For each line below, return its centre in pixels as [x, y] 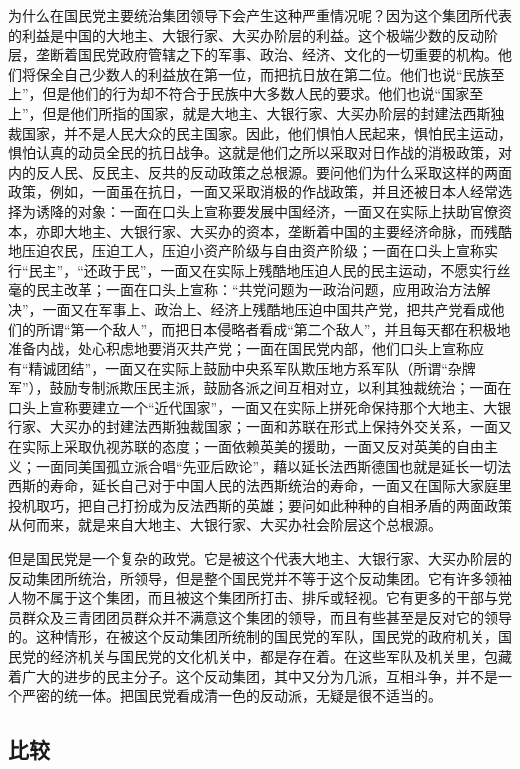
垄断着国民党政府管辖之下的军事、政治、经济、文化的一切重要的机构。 [266, 54]
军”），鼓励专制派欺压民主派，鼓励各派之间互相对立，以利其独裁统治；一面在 [260, 387]
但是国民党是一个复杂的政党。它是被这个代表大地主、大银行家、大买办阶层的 [260, 558]
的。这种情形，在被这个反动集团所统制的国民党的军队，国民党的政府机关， [253, 636]
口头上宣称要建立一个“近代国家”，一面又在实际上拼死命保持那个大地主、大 [253, 406]
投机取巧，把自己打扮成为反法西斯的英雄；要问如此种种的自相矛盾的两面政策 [260, 504]
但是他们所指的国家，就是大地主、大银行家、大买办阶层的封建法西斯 [266, 112]
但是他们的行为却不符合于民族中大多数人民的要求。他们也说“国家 [256, 93]
